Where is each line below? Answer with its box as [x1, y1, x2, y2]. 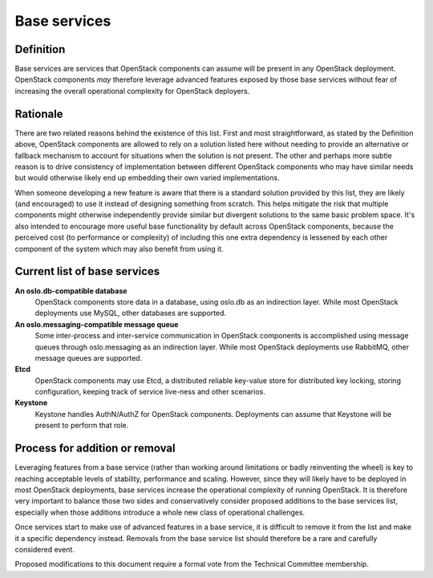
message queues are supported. [34, 353, 143, 362]
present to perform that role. [34, 421, 129, 430]
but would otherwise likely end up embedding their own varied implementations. [14, 173, 280, 183]
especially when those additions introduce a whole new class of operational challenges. [14, 507, 306, 517]
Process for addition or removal [14, 442, 176, 455]
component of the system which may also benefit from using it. [14, 244, 224, 253]
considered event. [14, 544, 75, 554]
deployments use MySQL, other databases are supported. [34, 309, 227, 318]
